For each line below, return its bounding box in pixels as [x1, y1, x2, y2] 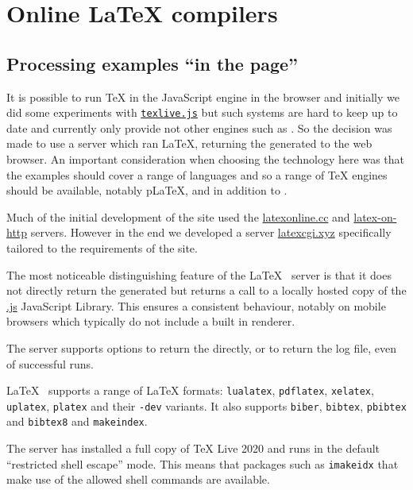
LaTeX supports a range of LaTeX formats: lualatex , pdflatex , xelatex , [6, 382, 374, 399]
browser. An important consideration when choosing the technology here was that [6, 151, 405, 168]
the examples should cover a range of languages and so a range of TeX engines [6, 166, 388, 183]
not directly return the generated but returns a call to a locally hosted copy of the [6, 282, 407, 299]
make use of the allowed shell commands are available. [6, 471, 270, 488]
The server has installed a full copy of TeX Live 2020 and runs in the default [6, 440, 380, 457]
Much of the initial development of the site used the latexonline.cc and [6, 208, 350, 225]
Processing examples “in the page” [6, 51, 299, 75]
